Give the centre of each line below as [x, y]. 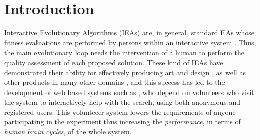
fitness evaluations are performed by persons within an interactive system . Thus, [130, 42]
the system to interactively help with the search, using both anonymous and [122, 102]
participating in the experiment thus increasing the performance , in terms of [122, 122]
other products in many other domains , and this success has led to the [115, 82]
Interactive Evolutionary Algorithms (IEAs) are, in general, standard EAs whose [129, 33]
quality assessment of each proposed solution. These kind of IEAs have [114, 62]
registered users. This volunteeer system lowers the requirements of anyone [120, 111]
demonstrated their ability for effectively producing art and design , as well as [125, 72]
